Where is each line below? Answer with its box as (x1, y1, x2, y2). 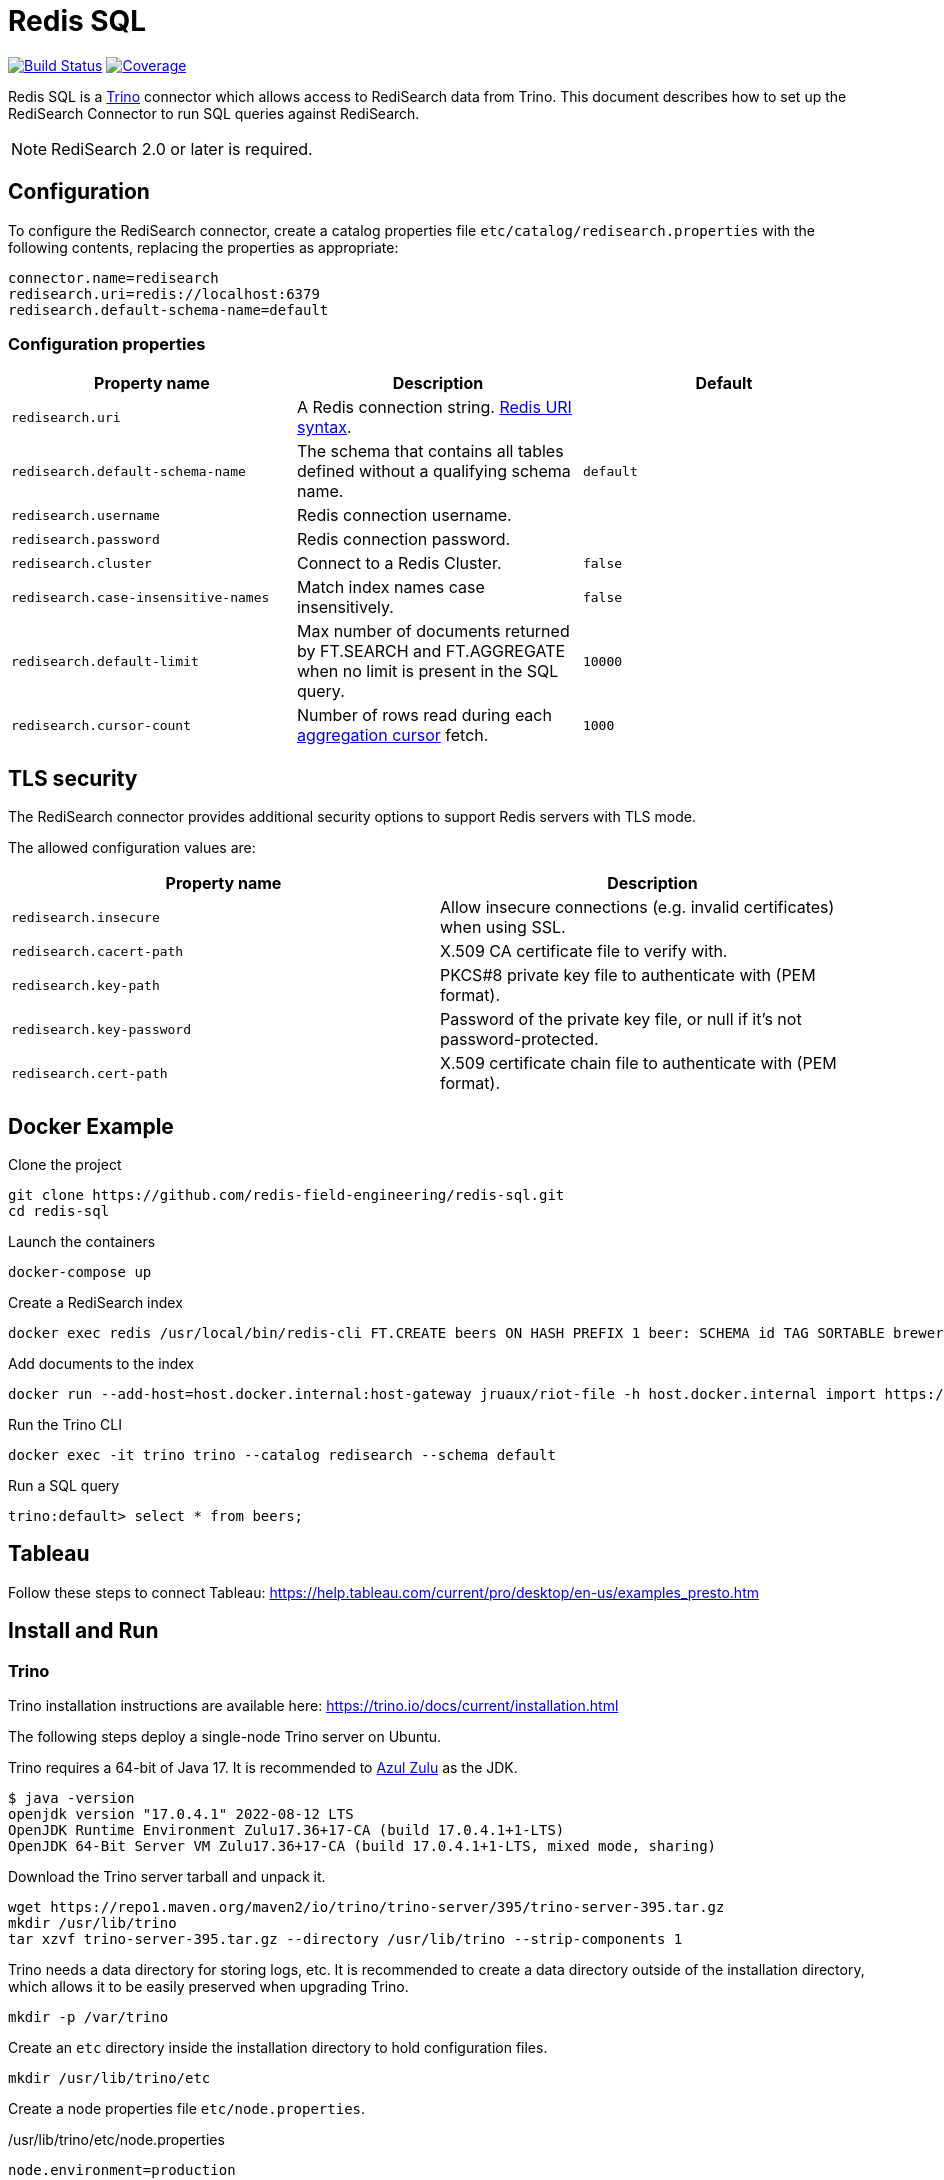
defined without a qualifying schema (296, 461, 571, 482)
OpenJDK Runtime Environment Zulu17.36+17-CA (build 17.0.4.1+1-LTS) (8, 1822, 565, 1839)
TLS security (8, 765, 138, 791)
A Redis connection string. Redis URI (296, 397, 572, 418)
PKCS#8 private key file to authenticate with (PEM (440, 965, 816, 986)
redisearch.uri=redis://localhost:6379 (8, 285, 320, 302)
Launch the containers (8, 1233, 156, 1251)
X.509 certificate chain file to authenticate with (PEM (440, 1053, 837, 1074)
